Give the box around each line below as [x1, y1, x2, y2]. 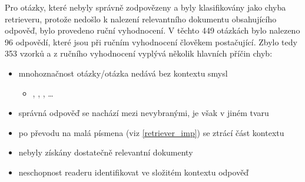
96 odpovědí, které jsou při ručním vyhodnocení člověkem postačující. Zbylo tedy [5, 35, 297, 48]
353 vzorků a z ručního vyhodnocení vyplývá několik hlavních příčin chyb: [5, 47, 273, 59]
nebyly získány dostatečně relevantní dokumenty [18, 146, 193, 158]
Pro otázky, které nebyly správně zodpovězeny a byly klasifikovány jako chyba [5, 1, 286, 13]
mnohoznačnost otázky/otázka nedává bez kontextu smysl [18, 67, 228, 79]
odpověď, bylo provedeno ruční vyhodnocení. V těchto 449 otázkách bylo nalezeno [5, 24, 300, 37]
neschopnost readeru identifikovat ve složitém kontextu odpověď [18, 166, 249, 178]
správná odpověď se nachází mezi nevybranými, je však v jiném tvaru [18, 107, 269, 119]
